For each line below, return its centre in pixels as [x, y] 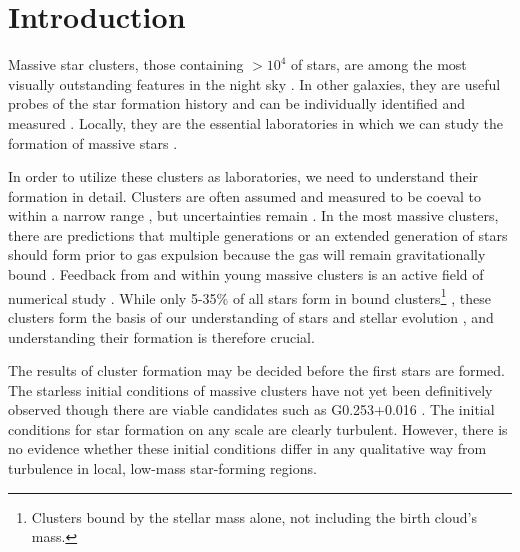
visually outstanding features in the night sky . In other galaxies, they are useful [254, 83]
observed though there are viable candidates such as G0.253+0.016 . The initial [251, 409]
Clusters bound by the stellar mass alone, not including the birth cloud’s [254, 516]
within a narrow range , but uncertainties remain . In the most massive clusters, [253, 215]
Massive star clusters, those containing [126, 64]
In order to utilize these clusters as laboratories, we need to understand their [243, 176]
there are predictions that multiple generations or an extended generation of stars [258, 234]
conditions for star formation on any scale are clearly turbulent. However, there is [258, 428]
